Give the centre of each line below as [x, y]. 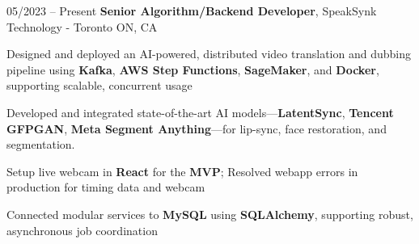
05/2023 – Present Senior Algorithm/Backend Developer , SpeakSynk [192, 11]
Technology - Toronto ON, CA [82, 26]
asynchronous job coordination [82, 230]
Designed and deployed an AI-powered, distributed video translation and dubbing [209, 54]
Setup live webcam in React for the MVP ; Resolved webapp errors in [182, 171]
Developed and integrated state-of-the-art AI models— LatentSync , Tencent [200, 112]
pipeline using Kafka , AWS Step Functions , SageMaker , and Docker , [193, 69]
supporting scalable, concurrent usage [99, 85]
